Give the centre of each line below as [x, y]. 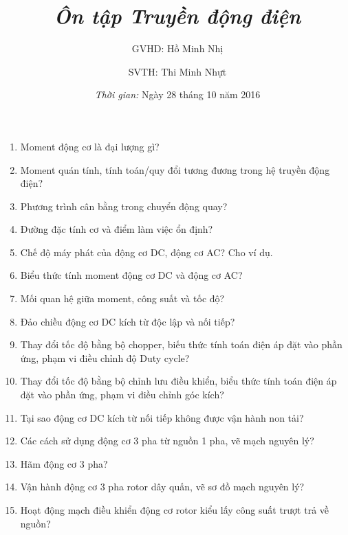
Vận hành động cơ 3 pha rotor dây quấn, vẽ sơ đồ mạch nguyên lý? [162, 487]
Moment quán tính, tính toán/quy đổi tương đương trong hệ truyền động [175, 169]
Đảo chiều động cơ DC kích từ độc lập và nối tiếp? [128, 321]
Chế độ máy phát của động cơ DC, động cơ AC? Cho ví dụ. [146, 252]
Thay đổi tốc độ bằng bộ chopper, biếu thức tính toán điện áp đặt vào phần [181, 344]
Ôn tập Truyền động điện [177, 16]
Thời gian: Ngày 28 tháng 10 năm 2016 [177, 94]
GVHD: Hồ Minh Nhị [177, 48]
